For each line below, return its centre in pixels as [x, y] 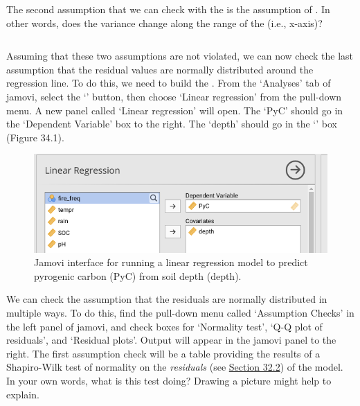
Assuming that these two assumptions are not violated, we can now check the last [180, 56]
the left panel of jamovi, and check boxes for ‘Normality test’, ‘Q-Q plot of [164, 326]
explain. [23, 394]
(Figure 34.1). [35, 137]
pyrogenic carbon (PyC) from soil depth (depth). [138, 275]
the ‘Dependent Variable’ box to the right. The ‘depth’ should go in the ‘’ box [172, 124]
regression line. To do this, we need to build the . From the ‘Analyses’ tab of [169, 83]
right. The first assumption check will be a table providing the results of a [163, 353]
